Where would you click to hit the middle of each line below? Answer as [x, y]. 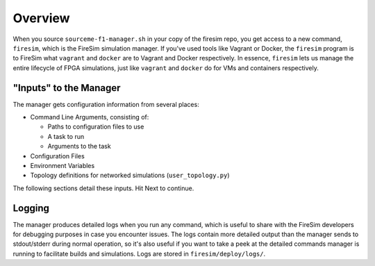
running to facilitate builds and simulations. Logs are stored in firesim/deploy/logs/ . [139, 253]
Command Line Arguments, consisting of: [90, 117]
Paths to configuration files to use [96, 127]
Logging [31, 208]
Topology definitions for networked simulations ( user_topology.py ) [130, 175]
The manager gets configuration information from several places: [106, 104]
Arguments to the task [79, 147]
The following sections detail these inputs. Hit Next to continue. [103, 188]
